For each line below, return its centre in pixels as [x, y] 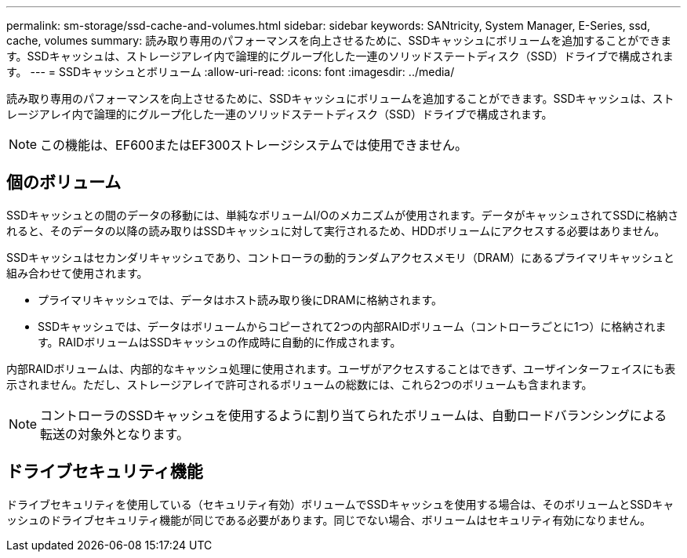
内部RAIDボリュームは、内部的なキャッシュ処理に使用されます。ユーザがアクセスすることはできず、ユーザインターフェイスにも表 [341, 368]
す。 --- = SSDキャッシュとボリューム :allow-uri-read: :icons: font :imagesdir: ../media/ [231, 72]
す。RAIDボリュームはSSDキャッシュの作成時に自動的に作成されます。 [220, 342]
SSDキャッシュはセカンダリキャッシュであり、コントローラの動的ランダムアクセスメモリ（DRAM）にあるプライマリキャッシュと [341, 257]
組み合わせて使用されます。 [77, 273]
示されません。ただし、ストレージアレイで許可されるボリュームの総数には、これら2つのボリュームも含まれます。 [300, 384]
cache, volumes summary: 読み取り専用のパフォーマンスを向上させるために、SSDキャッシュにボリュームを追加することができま [339, 40]
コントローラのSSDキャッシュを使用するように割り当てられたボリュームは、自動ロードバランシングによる [354, 415]
